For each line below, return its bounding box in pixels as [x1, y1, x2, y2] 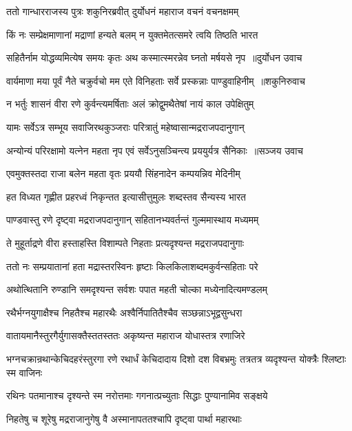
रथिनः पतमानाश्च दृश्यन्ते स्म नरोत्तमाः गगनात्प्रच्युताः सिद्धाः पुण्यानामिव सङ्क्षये [6, 388, 268, 403]
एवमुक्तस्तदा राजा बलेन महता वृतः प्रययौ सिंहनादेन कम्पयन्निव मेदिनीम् [6, 166, 240, 181]
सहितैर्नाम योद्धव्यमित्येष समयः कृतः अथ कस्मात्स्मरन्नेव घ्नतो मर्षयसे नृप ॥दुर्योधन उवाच [6, 50, 302, 65]
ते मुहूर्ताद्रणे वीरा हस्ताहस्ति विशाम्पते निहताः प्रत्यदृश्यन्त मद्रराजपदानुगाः [6, 235, 245, 250]
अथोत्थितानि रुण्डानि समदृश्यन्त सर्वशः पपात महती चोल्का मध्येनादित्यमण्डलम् [6, 282, 268, 297]
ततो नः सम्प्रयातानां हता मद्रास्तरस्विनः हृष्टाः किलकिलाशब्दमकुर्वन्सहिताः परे [6, 259, 258, 273]
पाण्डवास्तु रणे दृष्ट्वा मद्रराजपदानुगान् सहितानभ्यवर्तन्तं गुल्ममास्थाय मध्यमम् [6, 212, 259, 227]
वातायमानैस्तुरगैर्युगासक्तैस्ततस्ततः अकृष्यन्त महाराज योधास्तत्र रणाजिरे [6, 328, 245, 343]
